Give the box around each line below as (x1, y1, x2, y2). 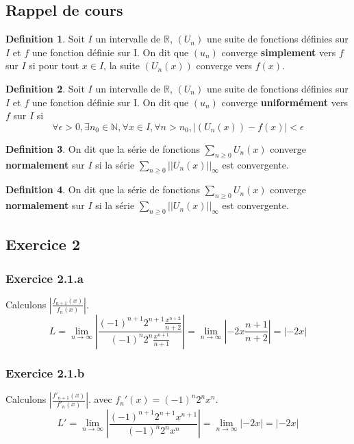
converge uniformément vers (221, 95, 348, 109)
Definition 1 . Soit (5, 32, 85, 46)
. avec (88, 392, 112, 406)
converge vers (196, 58, 252, 73)
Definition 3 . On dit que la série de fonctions (5, 141, 201, 156)
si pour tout (29, 58, 79, 73)
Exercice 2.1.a (5, 269, 84, 286)
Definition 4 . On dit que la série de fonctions (5, 182, 201, 197)
